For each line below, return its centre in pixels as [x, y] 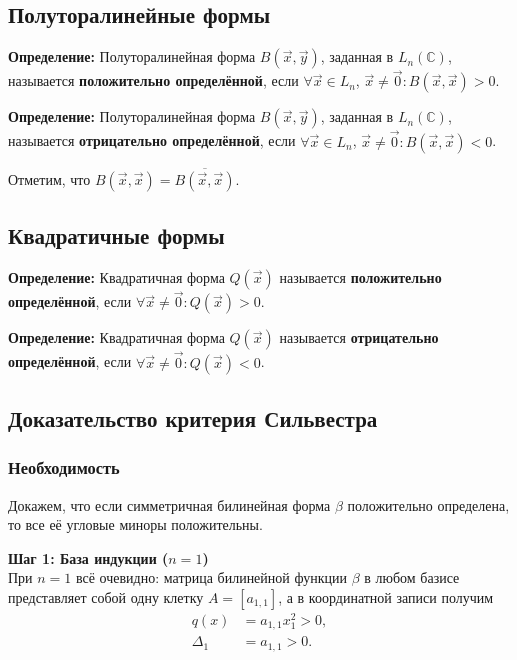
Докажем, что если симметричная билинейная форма [169, 504]
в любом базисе [412, 577]
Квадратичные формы [116, 235]
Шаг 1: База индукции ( [88, 557]
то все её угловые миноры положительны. [135, 524]
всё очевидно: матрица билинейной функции [211, 577]
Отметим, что [49, 178]
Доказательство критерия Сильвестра [193, 417]
